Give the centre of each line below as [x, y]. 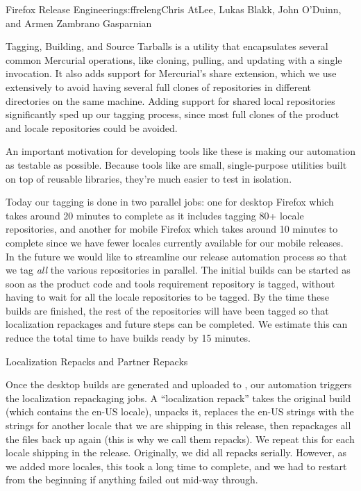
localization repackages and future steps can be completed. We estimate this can [177, 324]
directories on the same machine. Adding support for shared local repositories [170, 100]
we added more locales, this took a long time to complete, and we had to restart [176, 466]
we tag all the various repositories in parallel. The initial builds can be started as [178, 270]
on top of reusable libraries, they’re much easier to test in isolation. [149, 178]
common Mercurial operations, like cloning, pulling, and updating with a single [174, 59]
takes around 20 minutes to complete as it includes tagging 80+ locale [155, 215]
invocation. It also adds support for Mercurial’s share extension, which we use [171, 73]
